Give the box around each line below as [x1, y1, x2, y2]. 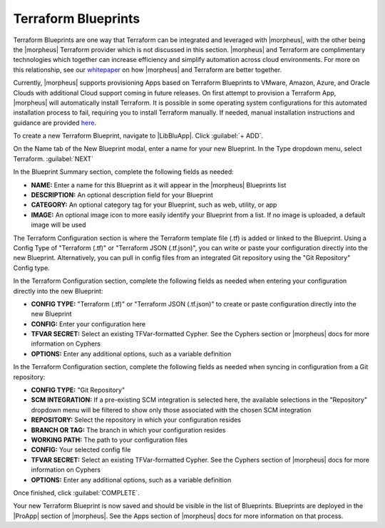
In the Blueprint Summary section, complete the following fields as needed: [13, 167, 235, 176]
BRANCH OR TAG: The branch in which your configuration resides [31, 425, 226, 434]
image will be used [31, 221, 86, 229]
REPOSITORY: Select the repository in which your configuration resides [31, 415, 242, 424]
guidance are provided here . [13, 118, 96, 127]
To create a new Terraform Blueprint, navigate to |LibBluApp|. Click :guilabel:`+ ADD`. [13, 132, 264, 140]
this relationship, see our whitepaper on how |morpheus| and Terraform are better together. [13, 65, 282, 74]
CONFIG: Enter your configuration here [31, 319, 146, 328]
